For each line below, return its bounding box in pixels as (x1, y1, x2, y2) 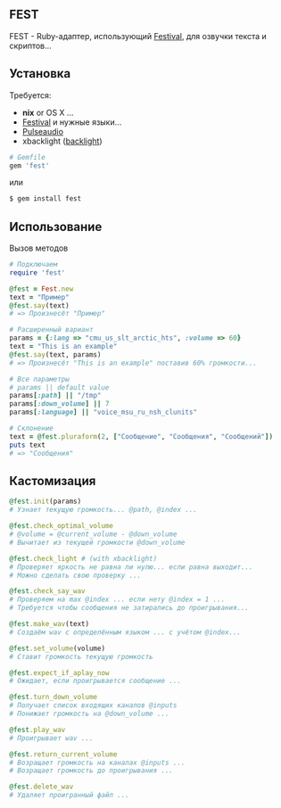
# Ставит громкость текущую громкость (9, 652, 153, 661)
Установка (9, 66, 71, 81)
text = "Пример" (9, 293, 70, 301)
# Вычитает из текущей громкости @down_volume (9, 538, 186, 547)
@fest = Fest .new (9, 284, 74, 293)
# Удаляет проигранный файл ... (9, 791, 129, 800)
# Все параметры (9, 375, 70, 383)
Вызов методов (9, 243, 69, 253)
